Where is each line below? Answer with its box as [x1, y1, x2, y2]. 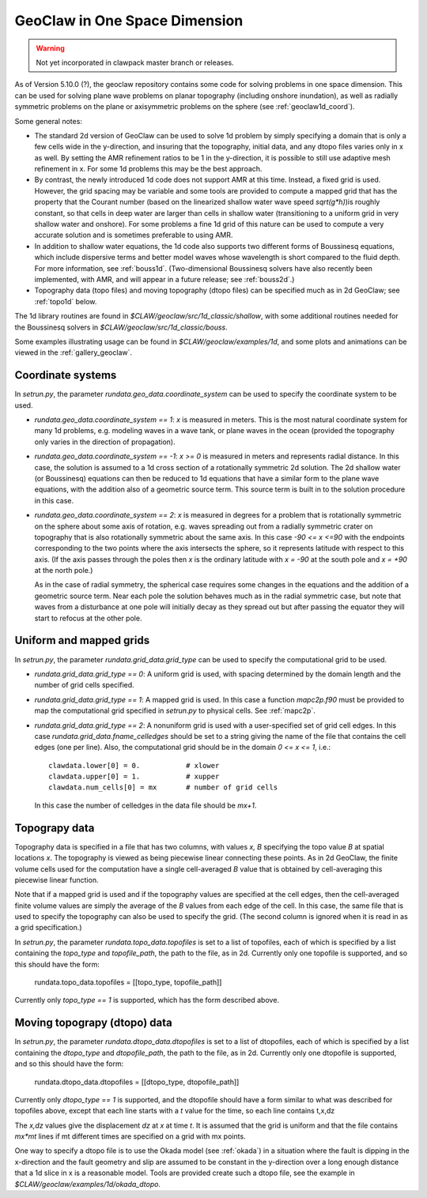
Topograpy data [14, 821, 95, 834]
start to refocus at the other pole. [34, 613, 142, 623]
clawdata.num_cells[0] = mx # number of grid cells [48, 783, 278, 792]
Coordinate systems [14, 368, 117, 382]
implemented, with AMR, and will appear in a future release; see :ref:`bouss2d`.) [34, 274, 295, 284]
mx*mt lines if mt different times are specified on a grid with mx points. [14, 1132, 246, 1141]
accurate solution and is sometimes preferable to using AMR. [34, 230, 233, 240]
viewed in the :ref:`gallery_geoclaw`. [14, 348, 132, 357]
